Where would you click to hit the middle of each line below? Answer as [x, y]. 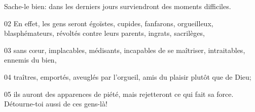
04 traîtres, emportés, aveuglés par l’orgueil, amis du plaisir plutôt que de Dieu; [128, 76]
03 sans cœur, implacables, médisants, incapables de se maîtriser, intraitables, [125, 50]
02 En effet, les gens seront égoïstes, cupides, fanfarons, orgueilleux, [109, 23]
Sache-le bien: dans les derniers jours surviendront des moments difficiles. [118, 6]
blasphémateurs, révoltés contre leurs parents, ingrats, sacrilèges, [104, 33]
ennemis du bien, [30, 60]
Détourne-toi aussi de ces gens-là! [56, 104]
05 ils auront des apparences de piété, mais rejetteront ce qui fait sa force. [119, 94]
